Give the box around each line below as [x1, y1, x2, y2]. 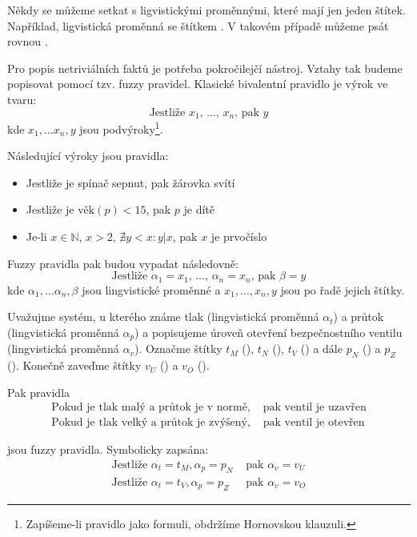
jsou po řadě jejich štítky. [280, 281, 405, 298]
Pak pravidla [7, 383, 70, 400]
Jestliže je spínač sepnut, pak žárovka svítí [26, 174, 235, 190]
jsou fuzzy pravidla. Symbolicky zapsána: [7, 441, 209, 458]
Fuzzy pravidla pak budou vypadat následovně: [7, 254, 239, 271]
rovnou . [7, 33, 48, 50]
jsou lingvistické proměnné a [82, 281, 221, 298]
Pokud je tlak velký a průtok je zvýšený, [51, 417, 251, 429]
